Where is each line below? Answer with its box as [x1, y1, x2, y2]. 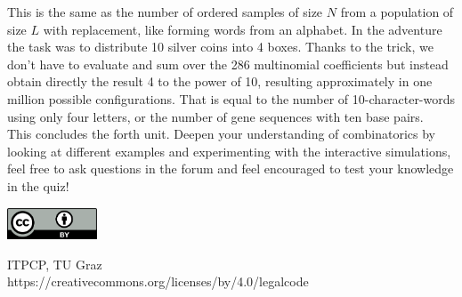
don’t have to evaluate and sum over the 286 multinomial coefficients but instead [7, 54, 449, 73]
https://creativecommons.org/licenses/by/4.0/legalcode [7, 272, 309, 291]
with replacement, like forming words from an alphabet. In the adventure [43, 20, 442, 38]
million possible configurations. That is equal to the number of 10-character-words [7, 89, 456, 108]
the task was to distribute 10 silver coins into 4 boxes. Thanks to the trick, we [7, 37, 434, 56]
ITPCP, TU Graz [7, 254, 102, 273]
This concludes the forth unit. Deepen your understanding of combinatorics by [7, 124, 435, 143]
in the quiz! [7, 176, 69, 195]
